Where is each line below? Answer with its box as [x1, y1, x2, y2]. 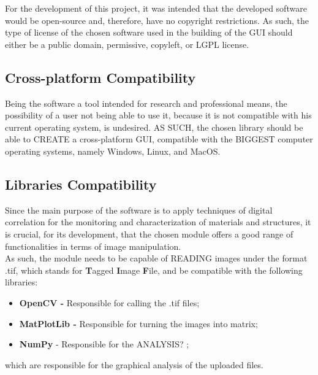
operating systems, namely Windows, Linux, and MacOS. [5, 144, 221, 157]
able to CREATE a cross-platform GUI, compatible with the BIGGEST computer [5, 133, 313, 145]
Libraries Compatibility [5, 174, 157, 193]
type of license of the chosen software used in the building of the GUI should [5, 26, 293, 39]
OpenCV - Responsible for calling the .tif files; [19, 296, 200, 309]
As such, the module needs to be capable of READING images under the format [5, 252, 308, 265]
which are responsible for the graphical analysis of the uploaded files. [5, 358, 263, 371]
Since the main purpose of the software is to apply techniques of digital [5, 203, 273, 216]
